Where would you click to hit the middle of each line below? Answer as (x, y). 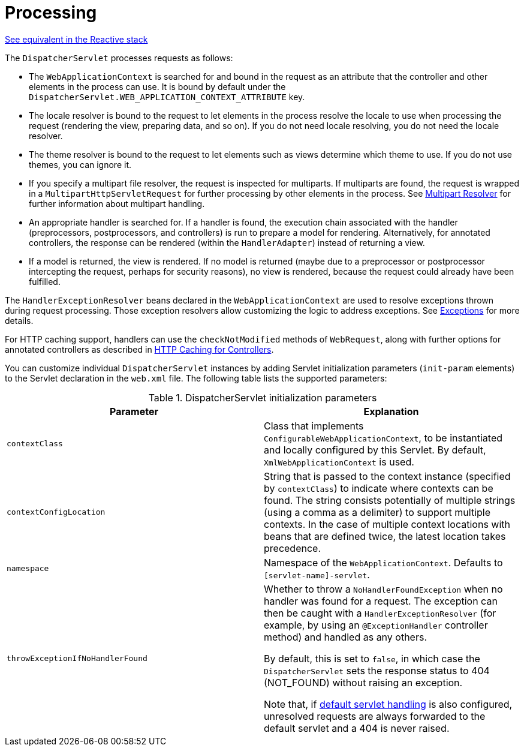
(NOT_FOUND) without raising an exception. (363, 682)
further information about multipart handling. (117, 203)
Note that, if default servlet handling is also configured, (388, 704)
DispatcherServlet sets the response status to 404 (377, 670)
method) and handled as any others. (346, 637)
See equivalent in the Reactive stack (76, 39)
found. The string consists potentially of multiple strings (390, 500)
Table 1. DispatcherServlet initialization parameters (263, 397)
